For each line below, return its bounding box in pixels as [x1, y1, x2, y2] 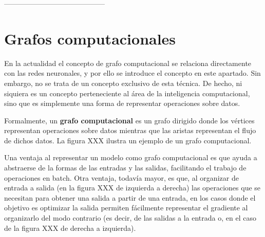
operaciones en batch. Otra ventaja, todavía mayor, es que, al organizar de [4, 172, 239, 183]
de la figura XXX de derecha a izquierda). [4, 222, 136, 233]
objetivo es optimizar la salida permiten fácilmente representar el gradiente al [4, 202, 248, 213]
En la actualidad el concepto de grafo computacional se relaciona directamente [4, 57, 252, 68]
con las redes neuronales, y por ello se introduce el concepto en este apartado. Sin [4, 68, 261, 78]
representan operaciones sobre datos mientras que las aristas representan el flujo [4, 125, 256, 136]
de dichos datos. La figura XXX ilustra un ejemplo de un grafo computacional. [4, 135, 252, 145]
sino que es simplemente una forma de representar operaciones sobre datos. [4, 98, 240, 109]
